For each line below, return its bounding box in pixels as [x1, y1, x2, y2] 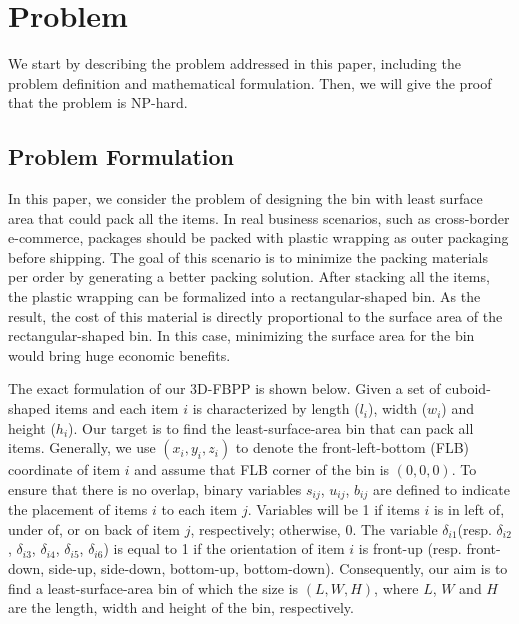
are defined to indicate [372, 478, 510, 499]
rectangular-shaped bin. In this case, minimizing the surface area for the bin [8, 325, 475, 346]
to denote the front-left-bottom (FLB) [235, 437, 470, 458]
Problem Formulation [8, 141, 234, 172]
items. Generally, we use [8, 437, 156, 458]
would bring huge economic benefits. [8, 344, 231, 365]
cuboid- [445, 378, 491, 399]
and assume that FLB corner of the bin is [134, 459, 390, 480]
